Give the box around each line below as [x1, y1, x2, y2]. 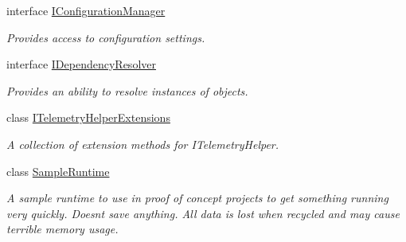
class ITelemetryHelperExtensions [6, 109, 170, 126]
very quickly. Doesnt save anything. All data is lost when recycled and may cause [6, 205, 400, 221]
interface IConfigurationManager [6, 2, 166, 18]
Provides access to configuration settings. [6, 29, 205, 45]
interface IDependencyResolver [6, 56, 156, 72]
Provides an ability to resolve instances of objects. [6, 82, 248, 99]
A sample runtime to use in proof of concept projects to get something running [6, 189, 388, 206]
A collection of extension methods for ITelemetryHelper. [6, 135, 279, 152]
